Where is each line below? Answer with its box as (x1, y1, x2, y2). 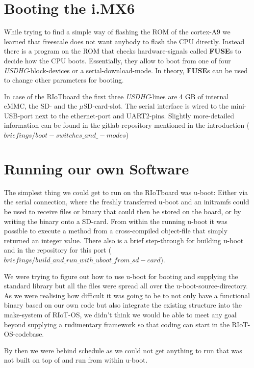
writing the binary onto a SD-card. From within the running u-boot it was (4, 216, 228, 226)
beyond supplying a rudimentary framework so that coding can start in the (4, 319, 230, 329)
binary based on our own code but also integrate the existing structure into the (4, 300, 242, 310)
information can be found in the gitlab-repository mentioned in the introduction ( (4, 120, 250, 130)
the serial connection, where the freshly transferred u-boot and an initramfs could (4, 197, 249, 207)
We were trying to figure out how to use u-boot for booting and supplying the (4, 271, 238, 281)
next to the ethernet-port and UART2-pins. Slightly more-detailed (35, 110, 234, 120)
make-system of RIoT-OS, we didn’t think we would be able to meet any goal (4, 309, 237, 319)
